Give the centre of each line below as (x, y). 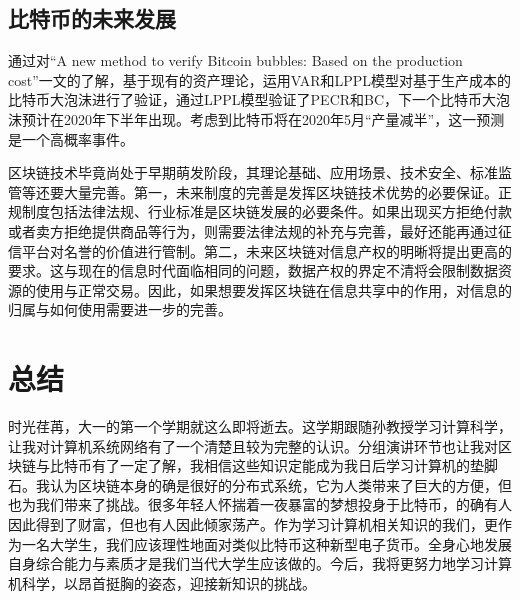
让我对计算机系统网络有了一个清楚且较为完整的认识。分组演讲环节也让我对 (253, 445)
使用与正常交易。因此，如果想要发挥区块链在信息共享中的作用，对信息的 (273, 289)
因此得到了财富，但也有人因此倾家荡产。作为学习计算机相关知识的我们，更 (253, 524)
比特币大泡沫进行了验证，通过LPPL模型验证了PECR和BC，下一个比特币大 (252, 99)
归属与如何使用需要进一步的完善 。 (120, 309)
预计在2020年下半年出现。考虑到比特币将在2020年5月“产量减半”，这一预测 (263, 118)
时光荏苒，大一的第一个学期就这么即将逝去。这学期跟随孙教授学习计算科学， (260, 426)
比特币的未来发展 (92, 18)
